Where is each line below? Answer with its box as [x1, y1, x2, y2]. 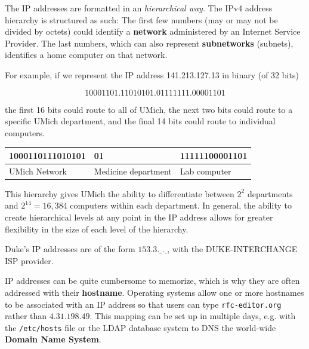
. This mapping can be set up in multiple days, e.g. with [89, 310, 296, 322]
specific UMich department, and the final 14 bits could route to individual [5, 115, 276, 127]
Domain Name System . [5, 333, 101, 345]
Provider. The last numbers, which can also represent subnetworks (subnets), [5, 36, 293, 49]
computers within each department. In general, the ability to [70, 199, 292, 212]
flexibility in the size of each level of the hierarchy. [5, 222, 189, 235]
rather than [5, 310, 47, 322]
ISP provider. [5, 254, 54, 267]
